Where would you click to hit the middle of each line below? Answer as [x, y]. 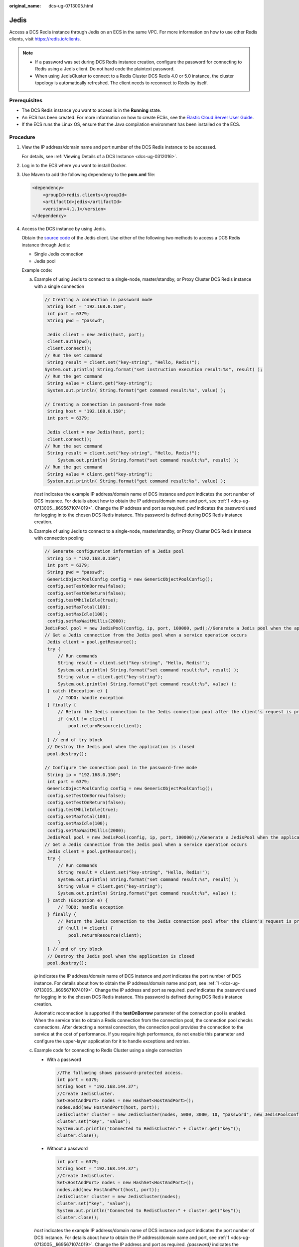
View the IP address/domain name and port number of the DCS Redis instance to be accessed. [119, 147]
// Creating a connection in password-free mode [105, 404]
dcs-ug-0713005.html [71, 6]
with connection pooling [59, 538]
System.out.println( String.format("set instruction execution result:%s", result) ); [154, 369]
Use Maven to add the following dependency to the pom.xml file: [88, 175]
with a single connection [59, 286]
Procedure [22, 137]
